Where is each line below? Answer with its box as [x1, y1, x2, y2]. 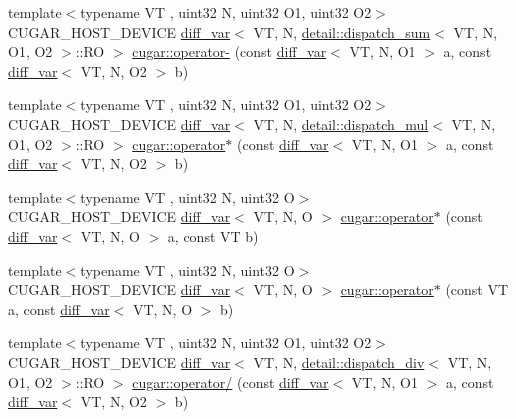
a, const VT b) [167, 225, 259, 246]
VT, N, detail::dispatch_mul [253, 113, 429, 134]
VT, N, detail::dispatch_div [253, 351, 425, 372]
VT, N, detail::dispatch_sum [253, 21, 431, 42]
